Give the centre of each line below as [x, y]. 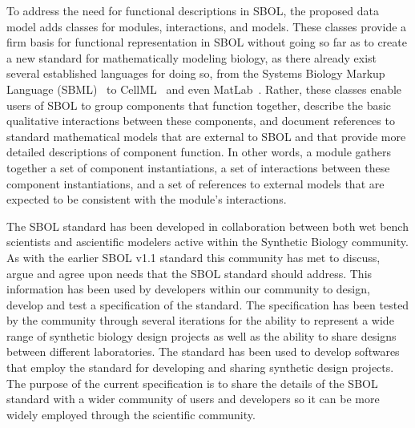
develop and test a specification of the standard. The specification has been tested [208, 304]
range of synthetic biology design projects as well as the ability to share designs [201, 335]
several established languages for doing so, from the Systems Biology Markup [196, 73]
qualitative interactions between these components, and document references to [201, 121]
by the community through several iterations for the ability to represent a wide [200, 320]
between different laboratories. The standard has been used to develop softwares [203, 351]
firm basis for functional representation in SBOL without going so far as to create [207, 42]
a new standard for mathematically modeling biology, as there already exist [192, 57]
